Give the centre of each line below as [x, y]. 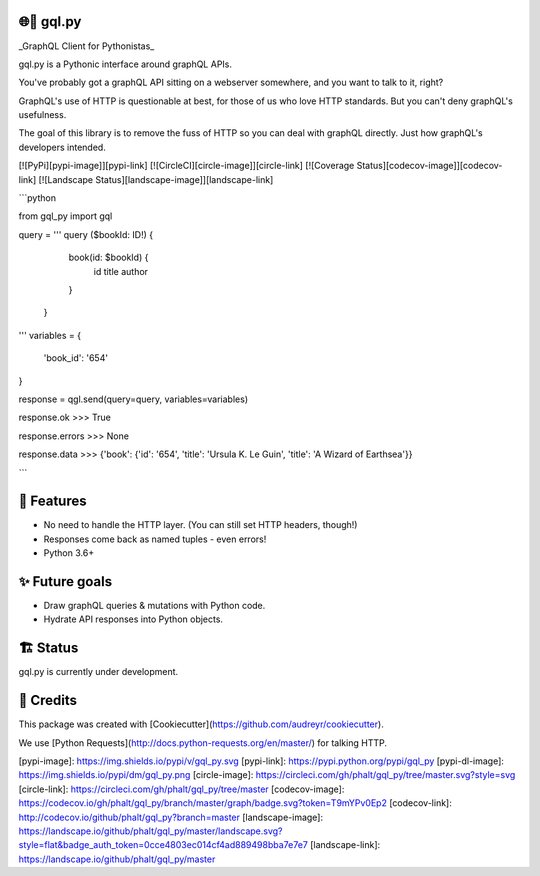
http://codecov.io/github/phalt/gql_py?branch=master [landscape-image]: [171, 817]
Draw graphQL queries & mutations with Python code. [154, 606]
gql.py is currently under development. [98, 672]
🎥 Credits [48, 700]
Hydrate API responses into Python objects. [133, 619]
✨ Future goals [65, 581]
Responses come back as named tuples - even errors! [155, 539]
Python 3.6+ [69, 553]
